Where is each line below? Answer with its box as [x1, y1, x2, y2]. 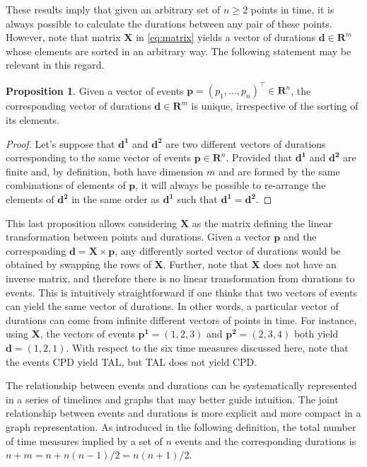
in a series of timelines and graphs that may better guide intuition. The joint [6, 391, 339, 406]
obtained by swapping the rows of [6, 257, 151, 272]
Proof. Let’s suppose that [6, 136, 115, 151]
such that [177, 192, 218, 207]
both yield [293, 326, 339, 341]
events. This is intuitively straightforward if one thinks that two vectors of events [6, 284, 357, 299]
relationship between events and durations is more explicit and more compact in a [6, 405, 361, 420]
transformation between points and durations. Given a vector [6, 229, 271, 244]
